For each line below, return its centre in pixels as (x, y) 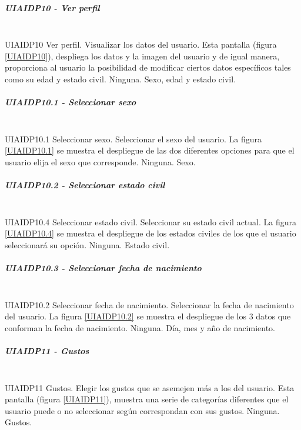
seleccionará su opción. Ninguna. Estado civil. (87, 244)
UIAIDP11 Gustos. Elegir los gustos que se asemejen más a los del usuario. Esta (150, 387)
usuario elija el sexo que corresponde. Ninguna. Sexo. (100, 161)
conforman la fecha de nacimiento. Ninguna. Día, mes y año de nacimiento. (140, 327)
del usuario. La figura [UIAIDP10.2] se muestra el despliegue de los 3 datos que (148, 316)
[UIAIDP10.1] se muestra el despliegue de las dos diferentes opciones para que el (150, 150)
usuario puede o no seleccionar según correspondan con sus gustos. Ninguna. (142, 410)
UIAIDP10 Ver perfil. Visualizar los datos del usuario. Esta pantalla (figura (141, 44)
